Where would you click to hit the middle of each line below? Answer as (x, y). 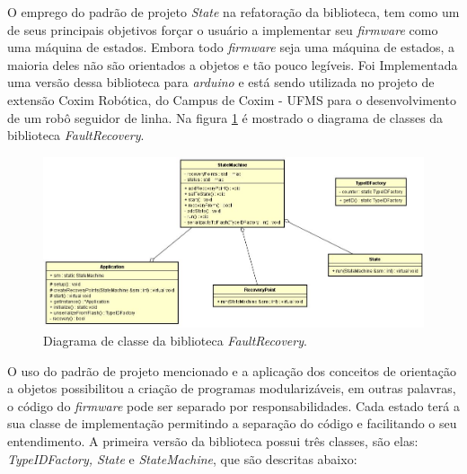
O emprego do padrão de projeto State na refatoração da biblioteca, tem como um (233, 12)
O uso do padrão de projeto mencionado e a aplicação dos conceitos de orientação (232, 370)
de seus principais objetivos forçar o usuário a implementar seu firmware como (223, 29)
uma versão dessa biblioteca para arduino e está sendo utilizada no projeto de (221, 82)
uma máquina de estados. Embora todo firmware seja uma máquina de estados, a (231, 47)
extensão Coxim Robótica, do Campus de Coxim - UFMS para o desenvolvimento (232, 99)
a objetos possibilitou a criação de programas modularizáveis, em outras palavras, (232, 388)
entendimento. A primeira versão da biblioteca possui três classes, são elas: (213, 441)
